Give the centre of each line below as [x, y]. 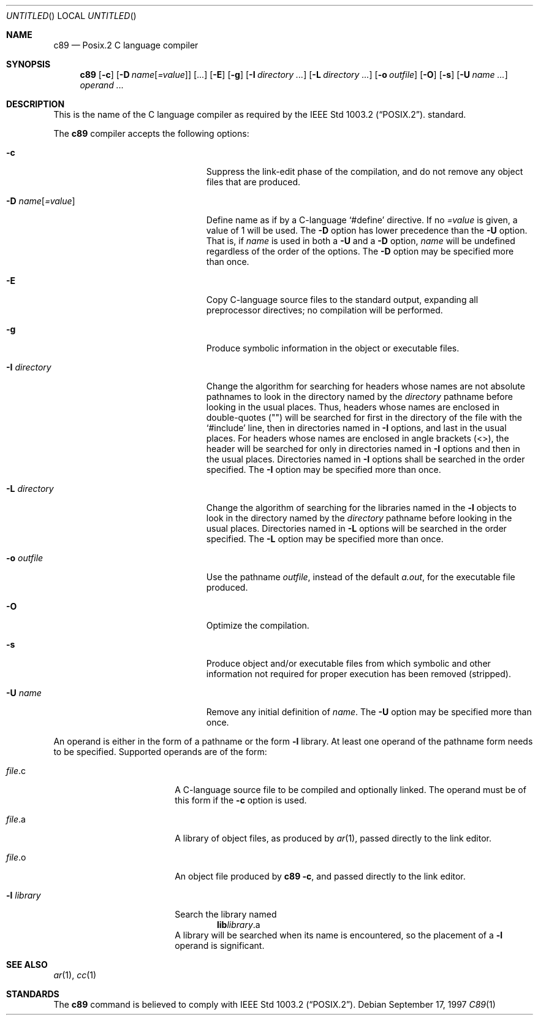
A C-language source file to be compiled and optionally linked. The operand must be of [350, 790]
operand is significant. [220, 945]
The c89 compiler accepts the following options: [151, 133]
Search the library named [226, 914]
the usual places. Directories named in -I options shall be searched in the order [366, 459]
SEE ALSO [27, 964]
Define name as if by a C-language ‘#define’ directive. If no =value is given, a [362, 220]
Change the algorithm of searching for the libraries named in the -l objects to [361, 508]
